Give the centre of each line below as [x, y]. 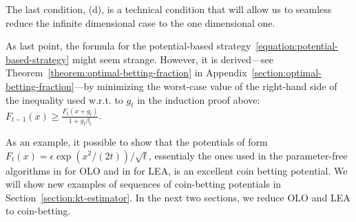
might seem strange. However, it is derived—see [173, 59]
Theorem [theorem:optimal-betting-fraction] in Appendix [126, 73]
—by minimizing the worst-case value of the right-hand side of [206, 86]
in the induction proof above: [199, 99]
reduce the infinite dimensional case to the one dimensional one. [140, 22]
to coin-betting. [38, 211]
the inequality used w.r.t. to [64, 99]
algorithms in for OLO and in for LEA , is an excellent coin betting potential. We [177, 170]
